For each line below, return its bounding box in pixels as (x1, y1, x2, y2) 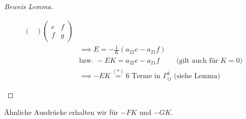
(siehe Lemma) (174, 73, 220, 80)
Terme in (132, 73, 161, 80)
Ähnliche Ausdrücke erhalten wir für (4, 106, 118, 117)
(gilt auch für (176, 57, 218, 65)
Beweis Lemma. (4, 1, 53, 11)
